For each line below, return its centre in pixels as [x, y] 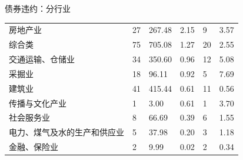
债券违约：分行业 [38, 8]
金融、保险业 [34, 147]
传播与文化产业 [38, 103]
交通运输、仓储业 [42, 59]
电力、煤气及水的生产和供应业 [66, 132]
